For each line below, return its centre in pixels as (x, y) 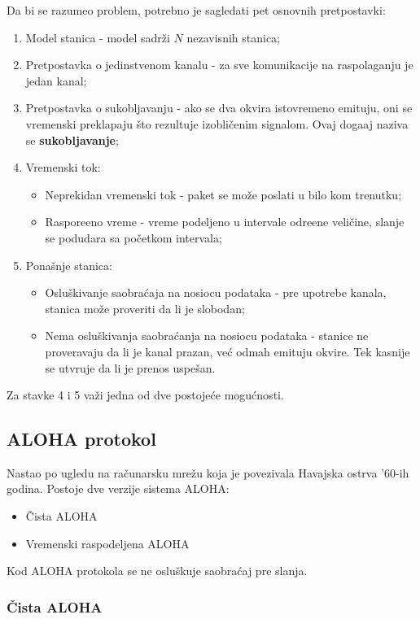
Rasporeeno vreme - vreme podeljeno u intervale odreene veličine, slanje (225, 222)
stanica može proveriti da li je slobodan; (145, 308)
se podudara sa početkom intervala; (133, 237)
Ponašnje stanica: (69, 265)
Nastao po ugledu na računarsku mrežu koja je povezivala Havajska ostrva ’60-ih (208, 472)
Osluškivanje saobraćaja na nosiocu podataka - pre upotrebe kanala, (216, 292)
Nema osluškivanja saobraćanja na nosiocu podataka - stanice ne (207, 336)
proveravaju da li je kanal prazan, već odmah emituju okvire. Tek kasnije (227, 351)
